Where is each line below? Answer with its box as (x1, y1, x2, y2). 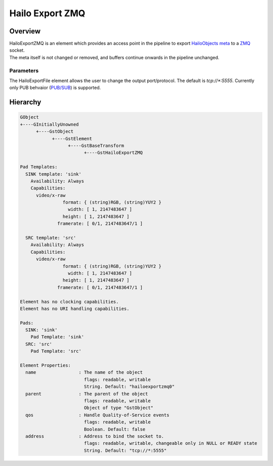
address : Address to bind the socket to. (25, 433, 164, 439)
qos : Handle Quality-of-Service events (25, 412, 169, 418)
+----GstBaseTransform (68, 142, 124, 148)
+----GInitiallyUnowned (20, 122, 79, 127)
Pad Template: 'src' (30, 348, 82, 354)
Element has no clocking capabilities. (20, 299, 119, 304)
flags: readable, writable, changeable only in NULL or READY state (83, 441, 257, 446)
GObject (20, 114, 39, 120)
